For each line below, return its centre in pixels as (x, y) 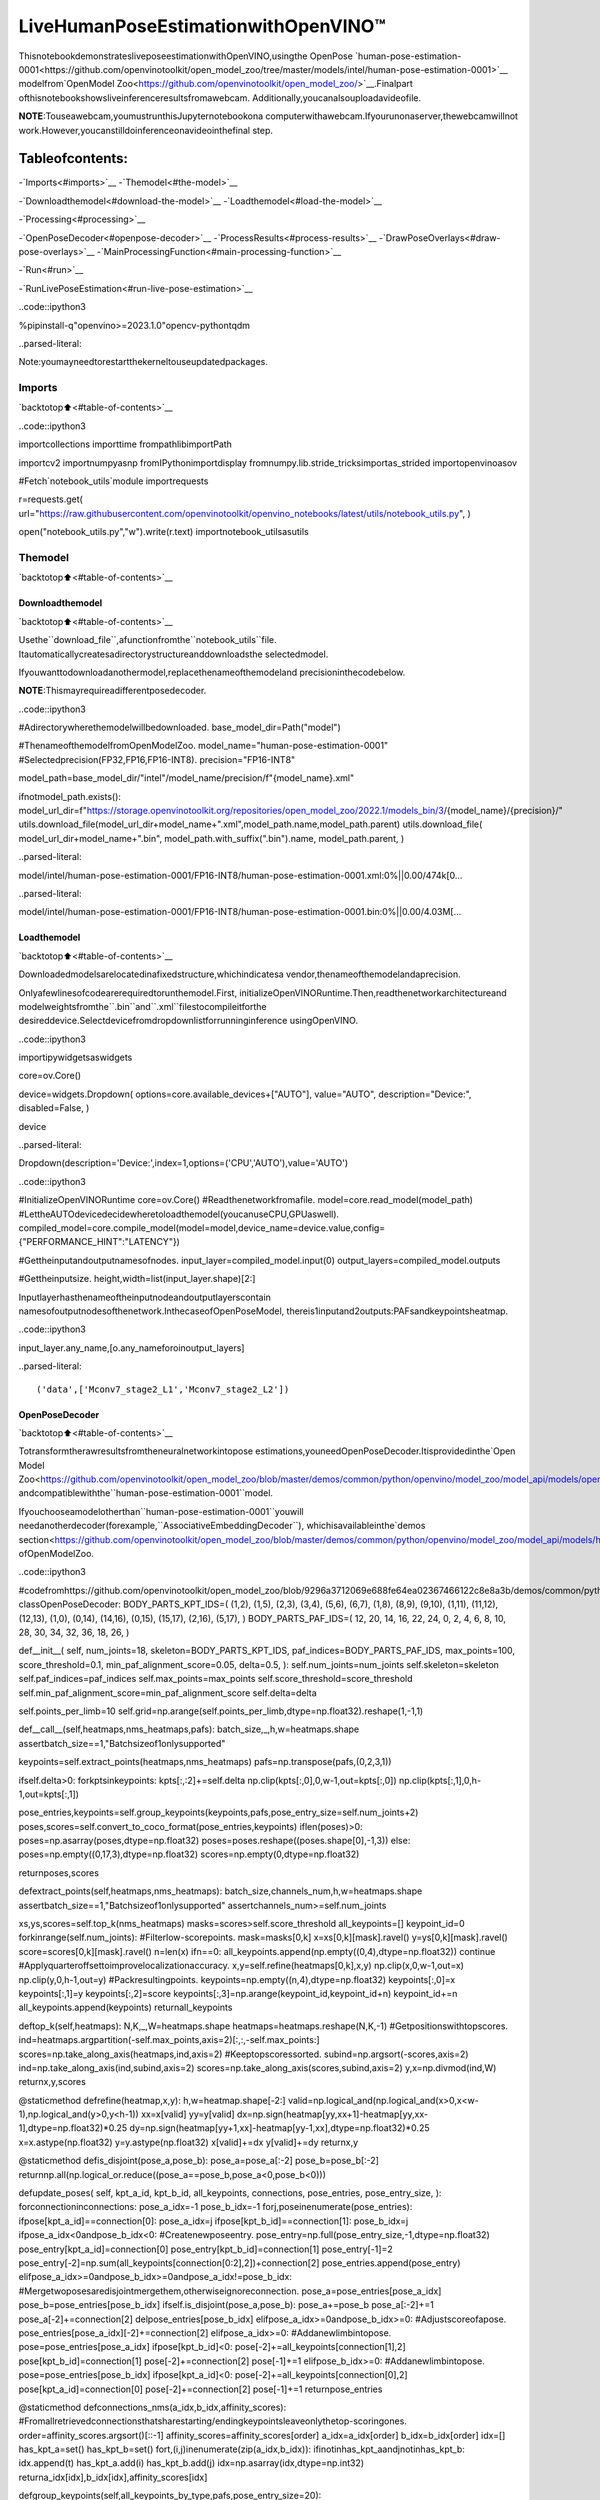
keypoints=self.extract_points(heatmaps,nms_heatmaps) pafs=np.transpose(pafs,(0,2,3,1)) (205, 1762)
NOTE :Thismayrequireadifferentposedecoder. (112, 691)
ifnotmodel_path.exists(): (70, 796)
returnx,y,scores (52, 2082)
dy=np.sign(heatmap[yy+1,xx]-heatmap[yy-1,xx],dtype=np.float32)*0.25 (279, 2128)
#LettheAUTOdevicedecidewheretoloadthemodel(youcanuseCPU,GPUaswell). (179, 1214)
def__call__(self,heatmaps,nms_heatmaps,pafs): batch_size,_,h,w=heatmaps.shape (189, 1729)
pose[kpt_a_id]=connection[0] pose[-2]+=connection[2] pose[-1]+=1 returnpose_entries (200, 2389)
